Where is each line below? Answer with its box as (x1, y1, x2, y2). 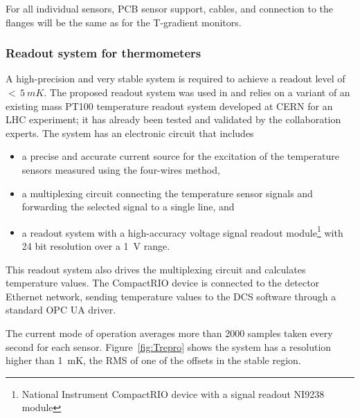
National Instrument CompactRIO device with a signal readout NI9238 (21, 386, 325, 401)
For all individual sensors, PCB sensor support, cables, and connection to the (6, 1, 334, 15)
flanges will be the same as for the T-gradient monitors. (6, 15, 242, 29)
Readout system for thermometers (6, 44, 201, 62)
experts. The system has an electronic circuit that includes (6, 125, 254, 140)
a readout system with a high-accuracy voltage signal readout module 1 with (21, 223, 343, 239)
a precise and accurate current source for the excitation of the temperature (21, 149, 339, 163)
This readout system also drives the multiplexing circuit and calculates (6, 262, 306, 276)
